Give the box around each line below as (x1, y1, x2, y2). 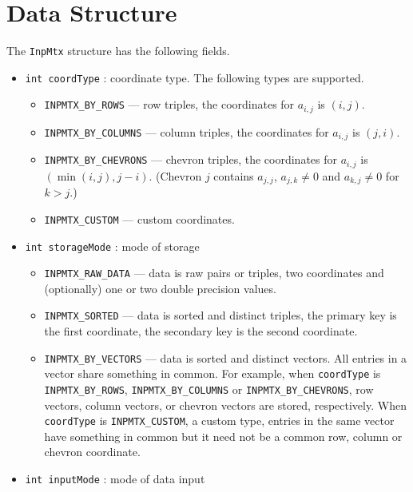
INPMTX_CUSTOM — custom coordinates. (44, 210, 235, 227)
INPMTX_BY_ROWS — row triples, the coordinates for (44, 96, 295, 113)
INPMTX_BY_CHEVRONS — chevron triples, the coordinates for (44, 151, 337, 168)
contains (213, 167, 254, 184)
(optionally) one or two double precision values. (44, 280, 276, 296)
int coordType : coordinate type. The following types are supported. (25, 69, 364, 85)
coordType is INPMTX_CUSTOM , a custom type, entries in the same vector (44, 412, 395, 429)
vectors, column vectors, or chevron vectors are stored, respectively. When (44, 396, 407, 413)
